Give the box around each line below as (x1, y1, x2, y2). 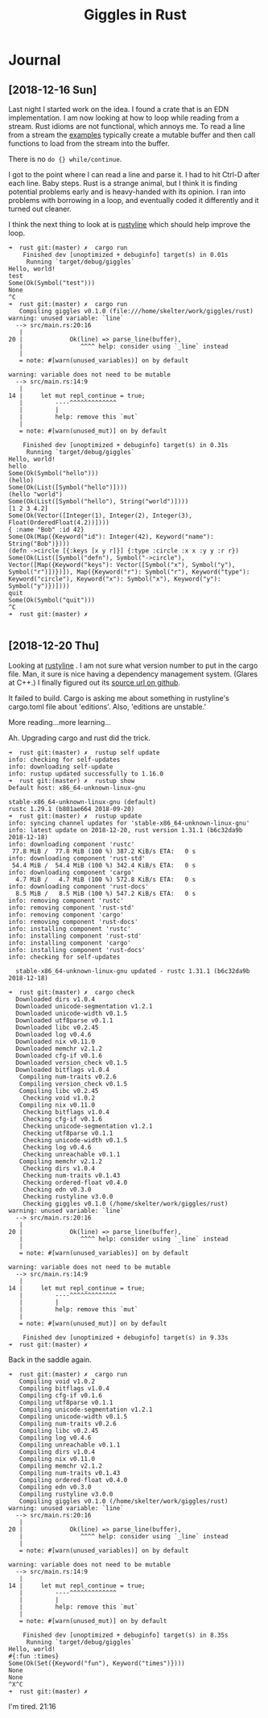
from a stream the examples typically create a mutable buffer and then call (8, 130, 256, 139)
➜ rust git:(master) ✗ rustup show (8, 776, 135, 784)
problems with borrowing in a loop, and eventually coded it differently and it (8, 196, 259, 205)
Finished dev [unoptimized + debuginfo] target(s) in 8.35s (23, 1631, 229, 1639)
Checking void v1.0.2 (23, 1094, 95, 1102)
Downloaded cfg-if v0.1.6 (15, 1051, 103, 1060)
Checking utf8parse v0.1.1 (23, 1129, 113, 1137)
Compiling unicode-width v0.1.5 (19, 1412, 128, 1421)
